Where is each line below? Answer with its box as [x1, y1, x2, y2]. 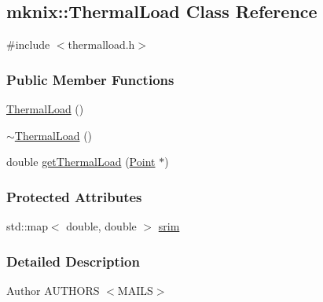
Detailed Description [6, 251, 140, 271]
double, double [66, 218, 137, 234]
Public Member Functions [6, 69, 174, 89]
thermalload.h [68, 36, 135, 53]
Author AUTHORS [6, 282, 100, 298]
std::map [6, 218, 48, 234]
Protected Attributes [6, 186, 142, 206]
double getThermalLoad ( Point [6, 153, 156, 170]
